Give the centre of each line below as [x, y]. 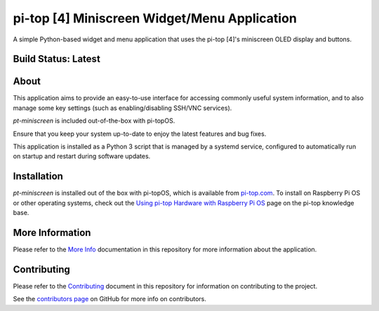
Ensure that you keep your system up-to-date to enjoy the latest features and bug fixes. [140, 134]
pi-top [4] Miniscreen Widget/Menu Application [155, 18]
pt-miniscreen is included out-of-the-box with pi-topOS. [94, 121]
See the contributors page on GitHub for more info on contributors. [109, 299]
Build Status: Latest [57, 59]
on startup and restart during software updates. [82, 156]
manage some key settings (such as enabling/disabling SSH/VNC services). [122, 108]
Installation [38, 176]
